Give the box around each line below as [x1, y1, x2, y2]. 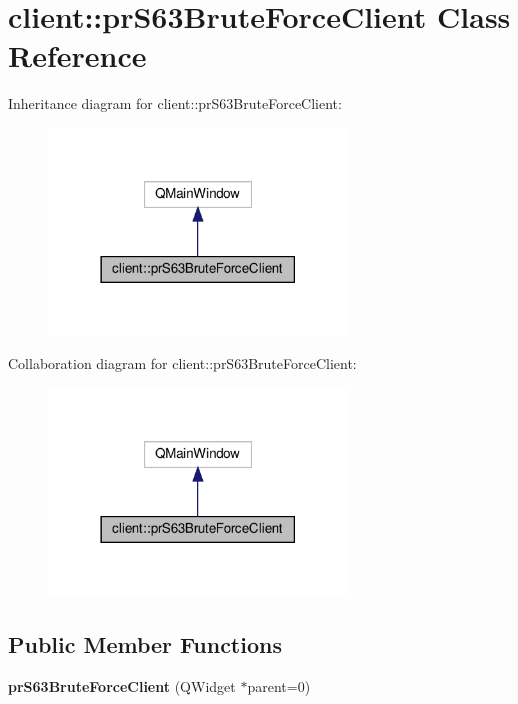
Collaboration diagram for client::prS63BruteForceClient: [8, 353, 357, 374]
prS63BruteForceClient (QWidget [8, 675, 236, 696]
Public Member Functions [8, 628, 282, 659]
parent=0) [247, 675, 311, 696]
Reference [8, 35, 147, 76]
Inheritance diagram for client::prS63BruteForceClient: [8, 93, 342, 114]
